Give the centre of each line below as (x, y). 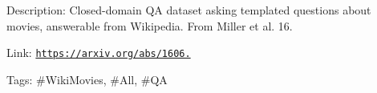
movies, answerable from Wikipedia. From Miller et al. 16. (150, 25)
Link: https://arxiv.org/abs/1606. (99, 53)
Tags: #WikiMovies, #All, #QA (87, 79)
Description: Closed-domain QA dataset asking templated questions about (189, 10)
